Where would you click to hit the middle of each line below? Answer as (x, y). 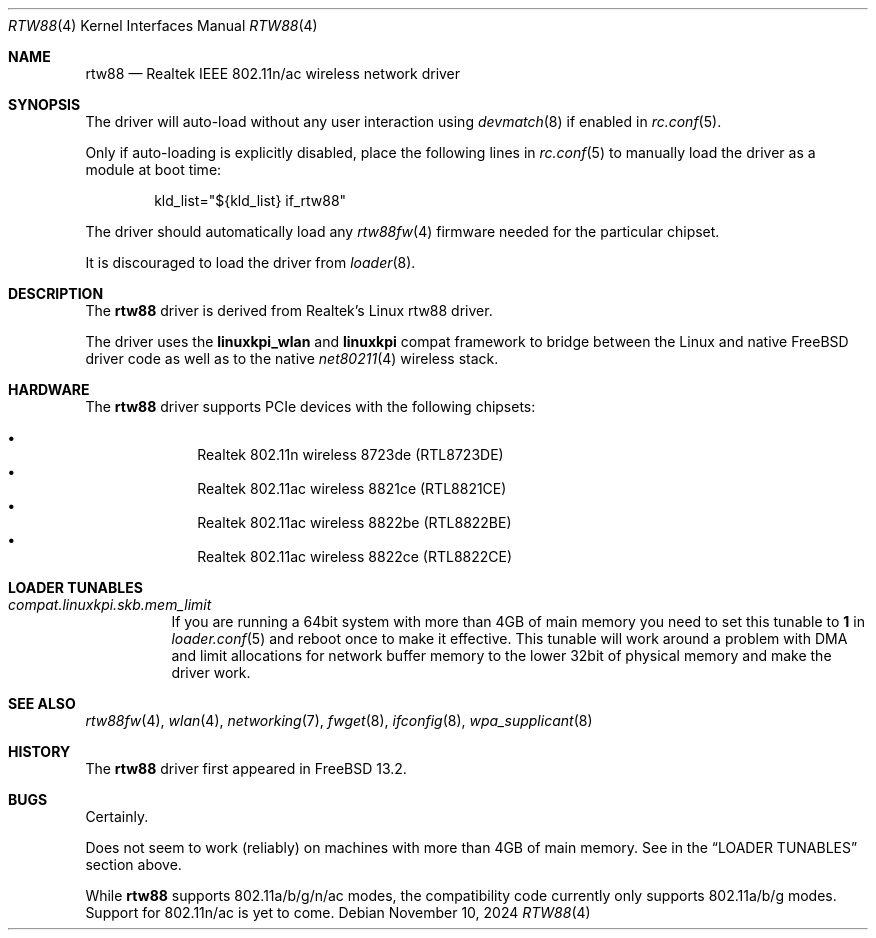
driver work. (211, 672)
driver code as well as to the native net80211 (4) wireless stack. (292, 358)
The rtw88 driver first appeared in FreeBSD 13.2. (246, 768)
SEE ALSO (42, 703)
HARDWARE (49, 389)
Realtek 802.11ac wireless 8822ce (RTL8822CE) (355, 556)
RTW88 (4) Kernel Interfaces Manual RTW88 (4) (163, 25)
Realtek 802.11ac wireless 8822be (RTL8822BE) (354, 522)
